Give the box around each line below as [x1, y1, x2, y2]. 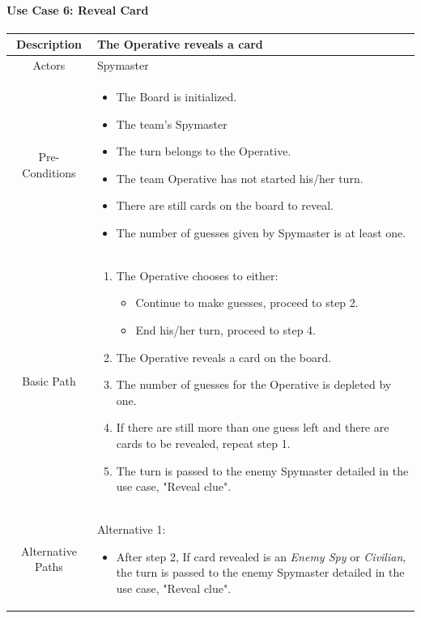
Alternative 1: [96, 520, 166, 537]
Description [15, 36, 82, 53]
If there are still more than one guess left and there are [116, 419, 389, 436]
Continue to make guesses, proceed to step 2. [135, 294, 359, 311]
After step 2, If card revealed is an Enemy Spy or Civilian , [116, 548, 406, 565]
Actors [32, 57, 66, 74]
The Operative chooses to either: [116, 266, 279, 283]
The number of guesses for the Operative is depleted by [116, 376, 392, 393]
